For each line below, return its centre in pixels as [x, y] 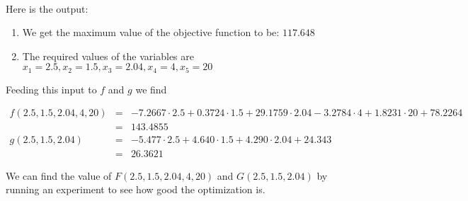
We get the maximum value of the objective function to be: [151, 32]
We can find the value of [59, 175]
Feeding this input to [51, 89]
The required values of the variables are [108, 56]
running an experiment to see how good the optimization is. [136, 189]
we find [151, 89]
